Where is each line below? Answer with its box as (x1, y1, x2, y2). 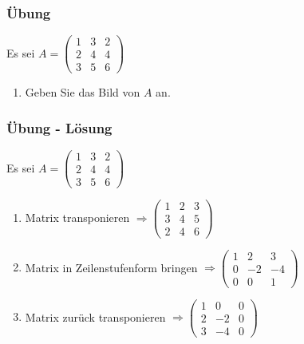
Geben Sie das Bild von (25, 84, 140, 101)
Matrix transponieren (25, 208, 130, 225)
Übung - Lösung (6, 117, 113, 137)
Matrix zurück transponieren (25, 308, 166, 325)
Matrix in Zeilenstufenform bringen (25, 259, 198, 275)
